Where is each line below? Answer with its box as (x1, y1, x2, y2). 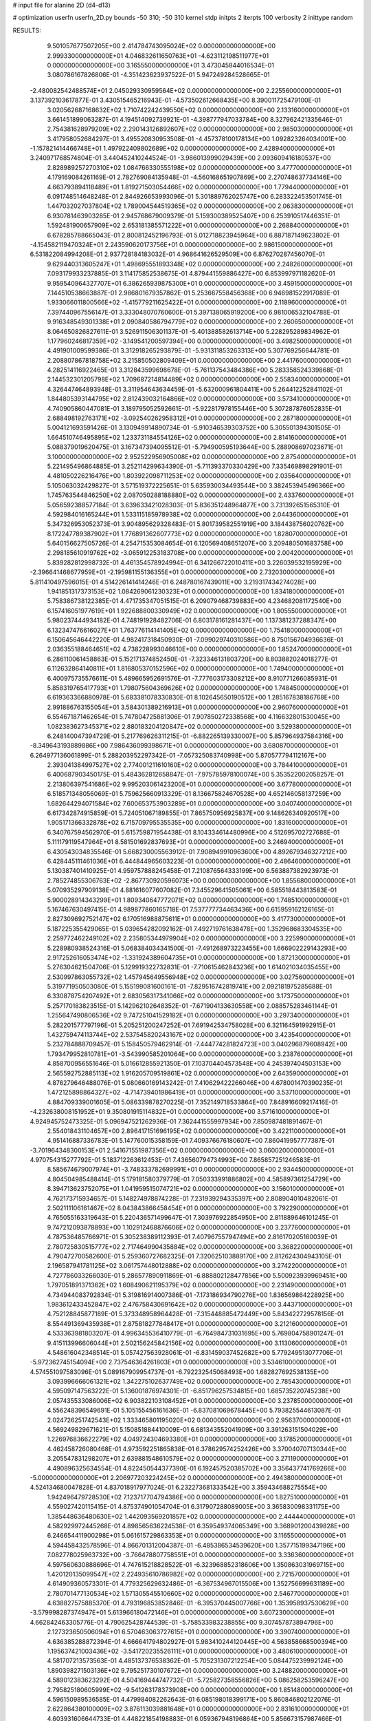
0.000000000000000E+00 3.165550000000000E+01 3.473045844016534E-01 (47, 61, 275, 69)
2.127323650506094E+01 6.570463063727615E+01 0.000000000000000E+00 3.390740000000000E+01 (47, 1628, 350, 1636)
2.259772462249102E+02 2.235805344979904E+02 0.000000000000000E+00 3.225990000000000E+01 (47, 934, 356, 942)
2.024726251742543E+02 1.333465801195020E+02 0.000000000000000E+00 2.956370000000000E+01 (47, 1415, 352, 1424)
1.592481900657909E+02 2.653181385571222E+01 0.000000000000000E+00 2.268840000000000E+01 (47, 221, 350, 230)
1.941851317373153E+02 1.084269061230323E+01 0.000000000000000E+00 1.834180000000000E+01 (47, 587, 345, 595)
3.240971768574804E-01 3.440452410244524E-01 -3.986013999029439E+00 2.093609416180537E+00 (30, 154, 331, 162)
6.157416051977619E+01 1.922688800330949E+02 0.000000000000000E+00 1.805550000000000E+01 (47, 606, 347, 615)
